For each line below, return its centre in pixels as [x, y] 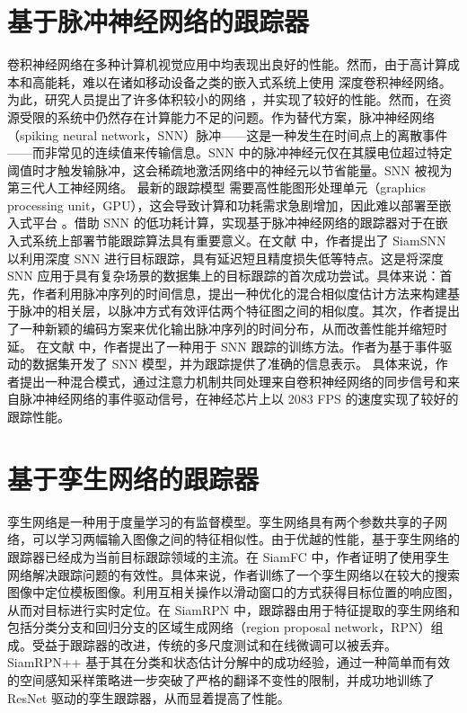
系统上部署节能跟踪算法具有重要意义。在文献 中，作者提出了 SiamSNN [239, 241]
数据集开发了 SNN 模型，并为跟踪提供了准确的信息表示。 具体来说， [233, 364]
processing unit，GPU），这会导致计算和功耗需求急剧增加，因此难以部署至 [223, 205]
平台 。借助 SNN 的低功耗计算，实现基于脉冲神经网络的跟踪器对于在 [233, 223]
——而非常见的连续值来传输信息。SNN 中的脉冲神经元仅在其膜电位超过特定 [230, 152]
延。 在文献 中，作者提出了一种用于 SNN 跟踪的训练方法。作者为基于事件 [224, 346]
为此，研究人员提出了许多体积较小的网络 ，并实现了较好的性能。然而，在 [223, 99]
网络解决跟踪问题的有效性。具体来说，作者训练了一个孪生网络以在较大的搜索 [233, 574]
